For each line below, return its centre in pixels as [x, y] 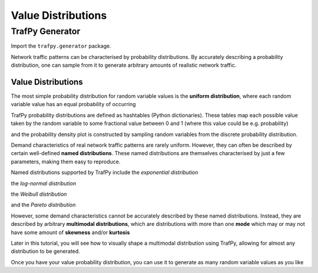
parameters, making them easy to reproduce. [66, 162]
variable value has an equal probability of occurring [73, 104]
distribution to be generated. [46, 251]
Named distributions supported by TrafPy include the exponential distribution [105, 172]
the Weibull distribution [39, 194]
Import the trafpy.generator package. [61, 46]
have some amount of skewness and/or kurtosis [70, 232]
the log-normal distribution [44, 183]
